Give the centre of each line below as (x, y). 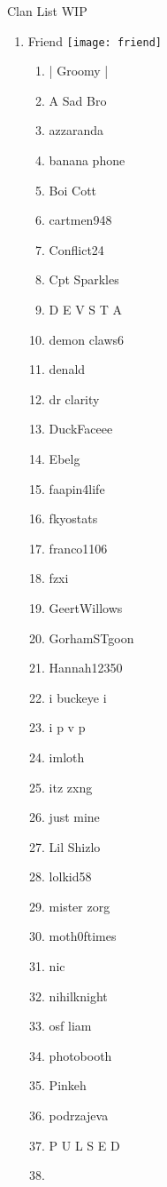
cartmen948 (80, 220)
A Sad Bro (78, 100)
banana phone (87, 160)
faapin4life (77, 488)
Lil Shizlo (75, 846)
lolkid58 (70, 876)
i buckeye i (78, 697)
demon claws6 (87, 339)
